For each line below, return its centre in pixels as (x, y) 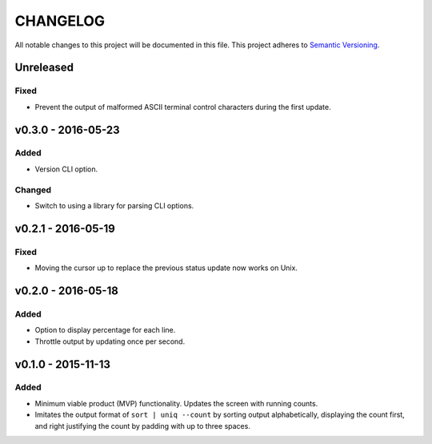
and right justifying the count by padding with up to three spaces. (143, 426)
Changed (33, 190)
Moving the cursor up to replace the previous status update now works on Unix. (166, 268)
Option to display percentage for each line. (105, 330)
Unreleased (44, 68)
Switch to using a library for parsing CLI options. (114, 206)
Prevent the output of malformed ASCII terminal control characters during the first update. (183, 107)
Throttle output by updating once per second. (110, 341)
